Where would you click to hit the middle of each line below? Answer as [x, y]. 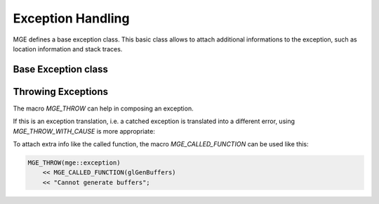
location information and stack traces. [68, 49]
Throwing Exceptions [61, 91]
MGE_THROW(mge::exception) [74, 163]
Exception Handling [71, 18]
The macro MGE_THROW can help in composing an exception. [103, 108]
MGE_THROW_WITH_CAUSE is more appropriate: [84, 131]
